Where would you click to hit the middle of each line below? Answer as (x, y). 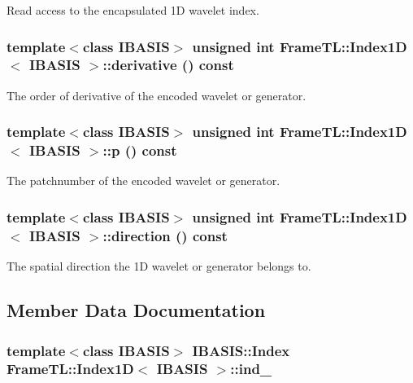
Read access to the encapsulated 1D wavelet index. (133, 10)
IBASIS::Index (241, 350)
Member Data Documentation (136, 310)
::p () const (140, 150)
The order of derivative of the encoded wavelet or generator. (157, 95)
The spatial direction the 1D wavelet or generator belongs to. (159, 266)
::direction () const (165, 235)
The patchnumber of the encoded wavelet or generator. (143, 180)
